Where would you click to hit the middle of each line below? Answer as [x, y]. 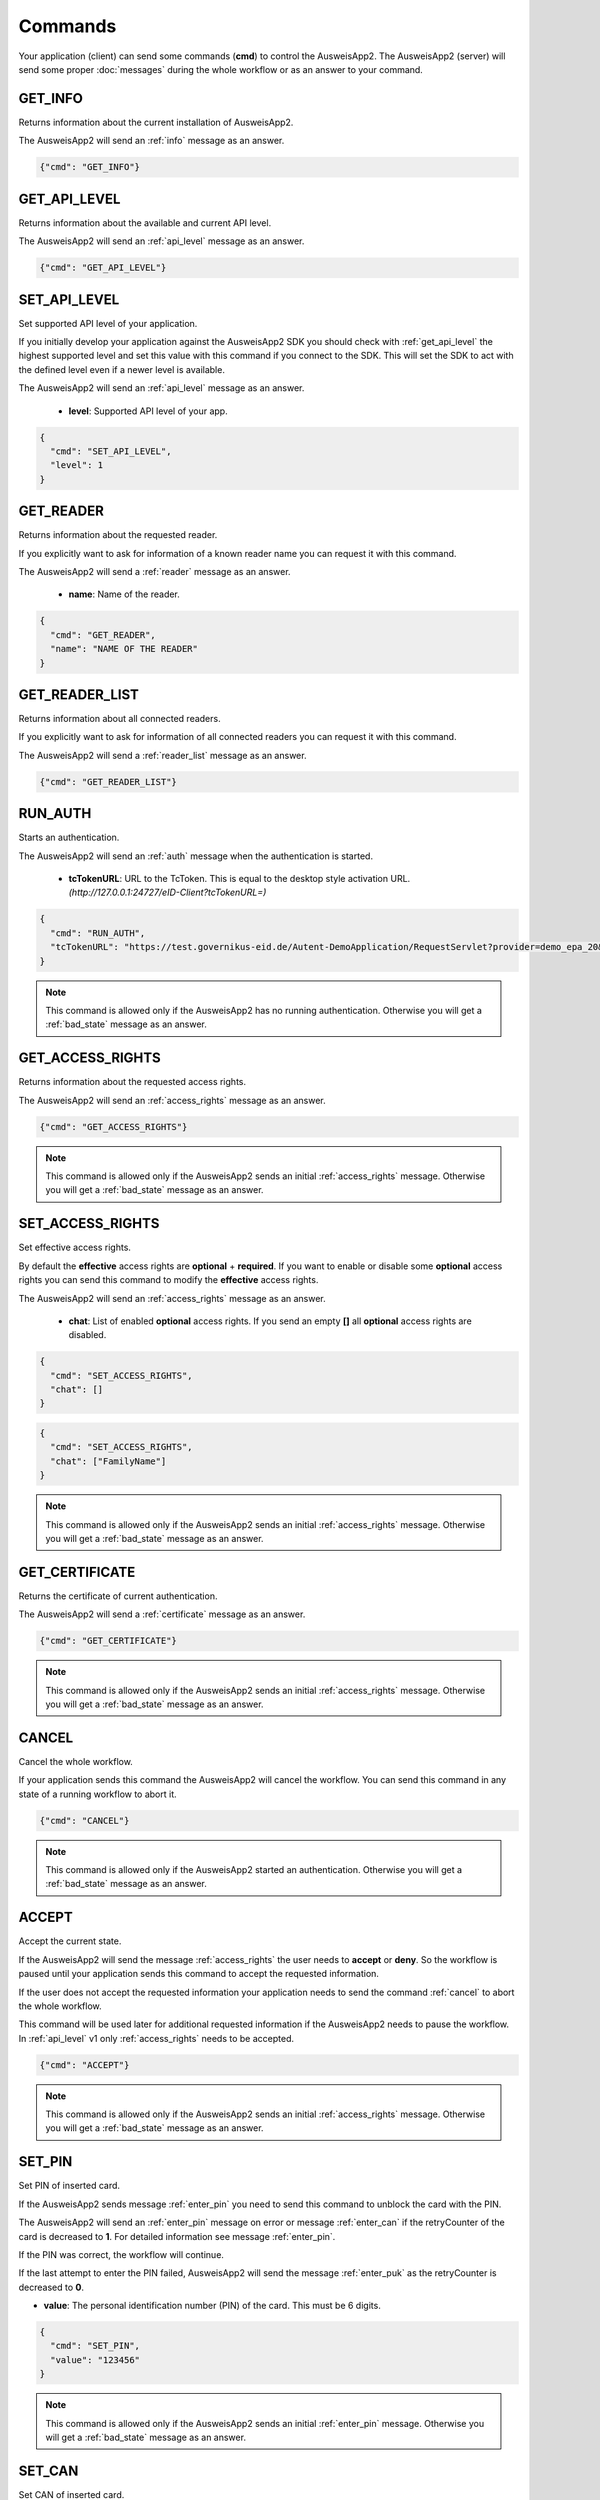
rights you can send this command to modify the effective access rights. [168, 1280]
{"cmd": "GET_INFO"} [89, 167]
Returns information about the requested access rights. [132, 1082]
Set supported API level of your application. [108, 323]
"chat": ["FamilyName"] [108, 1461]
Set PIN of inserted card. [69, 2186]
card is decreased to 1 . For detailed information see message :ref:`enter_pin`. [177, 2236]
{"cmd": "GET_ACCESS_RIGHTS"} [113, 1126]
